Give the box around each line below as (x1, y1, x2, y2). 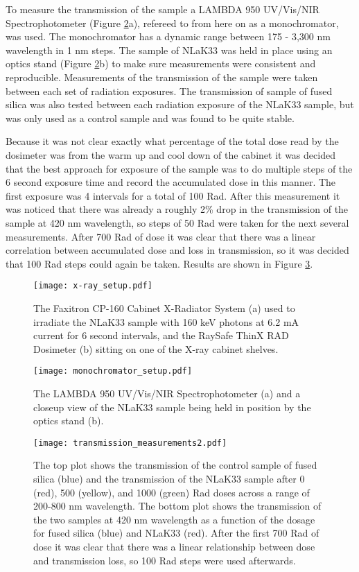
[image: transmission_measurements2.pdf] (33, 437, 227, 448)
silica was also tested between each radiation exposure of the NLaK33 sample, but (6, 97, 354, 112)
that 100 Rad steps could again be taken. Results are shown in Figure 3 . (6, 256, 313, 270)
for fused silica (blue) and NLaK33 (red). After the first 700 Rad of (33, 526, 319, 540)
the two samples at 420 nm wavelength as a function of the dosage (33, 512, 315, 526)
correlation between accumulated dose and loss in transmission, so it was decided (6, 243, 349, 257)
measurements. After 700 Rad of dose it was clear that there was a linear (6, 229, 316, 243)
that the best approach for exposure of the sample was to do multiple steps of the (6, 161, 353, 175)
